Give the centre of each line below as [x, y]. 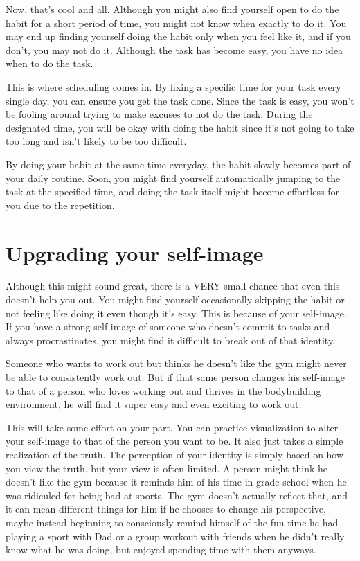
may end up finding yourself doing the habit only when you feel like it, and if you [178, 36]
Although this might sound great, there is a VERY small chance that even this [173, 286]
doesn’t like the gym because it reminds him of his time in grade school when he [176, 482]
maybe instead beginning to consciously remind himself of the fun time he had [172, 522]
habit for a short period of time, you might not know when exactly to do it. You [176, 23]
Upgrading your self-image [135, 252]
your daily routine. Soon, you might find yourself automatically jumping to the [173, 178]
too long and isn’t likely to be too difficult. [96, 141]
